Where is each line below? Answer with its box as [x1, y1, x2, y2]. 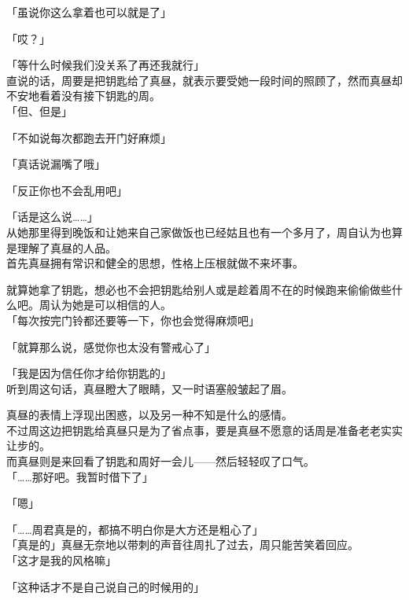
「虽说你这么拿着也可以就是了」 [6, 4, 171, 20]
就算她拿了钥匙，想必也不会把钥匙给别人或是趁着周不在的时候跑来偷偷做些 [6, 281, 392, 297]
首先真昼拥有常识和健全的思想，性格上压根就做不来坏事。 [6, 255, 304, 271]
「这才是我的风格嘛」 [6, 552, 116, 569]
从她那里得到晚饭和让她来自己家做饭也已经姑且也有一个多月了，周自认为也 [6, 223, 392, 240]
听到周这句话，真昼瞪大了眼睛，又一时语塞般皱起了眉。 [6, 380, 293, 396]
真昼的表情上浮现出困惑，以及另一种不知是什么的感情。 [6, 407, 293, 423]
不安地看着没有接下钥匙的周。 [6, 87, 160, 104]
